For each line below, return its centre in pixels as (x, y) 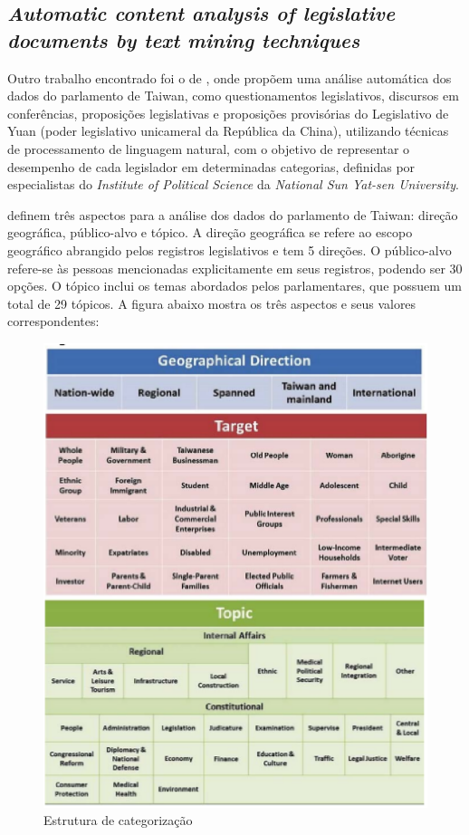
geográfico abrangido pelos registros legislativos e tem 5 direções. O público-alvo (230, 250)
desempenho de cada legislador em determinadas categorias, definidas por (211, 166)
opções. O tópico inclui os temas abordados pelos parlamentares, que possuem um (234, 286)
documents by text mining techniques (184, 39)
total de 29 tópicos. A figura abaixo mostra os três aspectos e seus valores (212, 303)
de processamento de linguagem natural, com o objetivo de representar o (209, 148)
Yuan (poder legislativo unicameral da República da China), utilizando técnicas (228, 131)
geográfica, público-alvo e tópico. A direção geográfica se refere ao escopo (210, 232)
